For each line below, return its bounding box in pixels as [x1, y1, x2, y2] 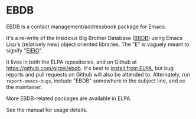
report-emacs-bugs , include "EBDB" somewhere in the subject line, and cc [6, 77, 186, 84]
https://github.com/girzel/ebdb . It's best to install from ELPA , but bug [6, 64, 174, 71]
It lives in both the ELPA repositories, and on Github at [6, 58, 137, 65]
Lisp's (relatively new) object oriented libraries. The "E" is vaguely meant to [6, 41, 190, 48]
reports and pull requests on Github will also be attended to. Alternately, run [6, 71, 191, 78]
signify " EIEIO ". [6, 47, 43, 54]
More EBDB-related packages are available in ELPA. [6, 95, 132, 102]
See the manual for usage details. [6, 106, 88, 113]
